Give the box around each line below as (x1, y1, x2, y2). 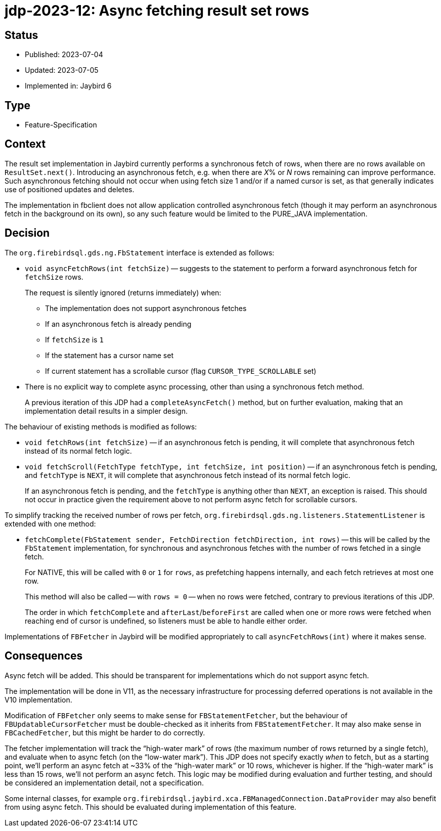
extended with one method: (5, 519, 96, 528)
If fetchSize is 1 (45, 335, 104, 344)
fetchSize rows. (25, 272, 83, 281)
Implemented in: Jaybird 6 (25, 81, 112, 91)
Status (5, 28, 38, 41)
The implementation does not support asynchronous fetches (45, 303, 247, 313)
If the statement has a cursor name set (45, 351, 173, 360)
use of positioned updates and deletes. (5, 185, 135, 194)
